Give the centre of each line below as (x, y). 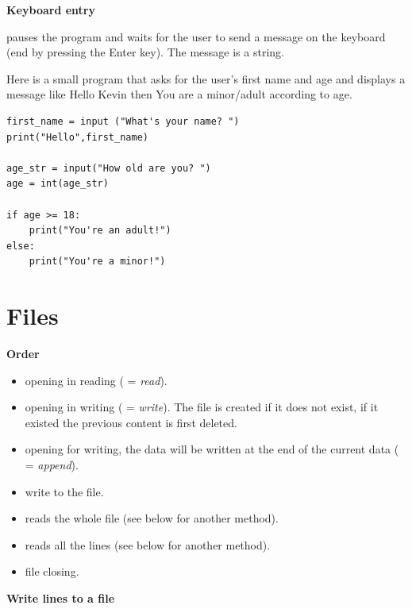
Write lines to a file (61, 597)
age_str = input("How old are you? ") (109, 168)
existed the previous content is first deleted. (131, 422)
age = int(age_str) (58, 184)
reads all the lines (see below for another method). (148, 544)
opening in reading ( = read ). (96, 380)
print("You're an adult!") (100, 231)
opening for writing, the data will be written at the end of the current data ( (212, 449)
